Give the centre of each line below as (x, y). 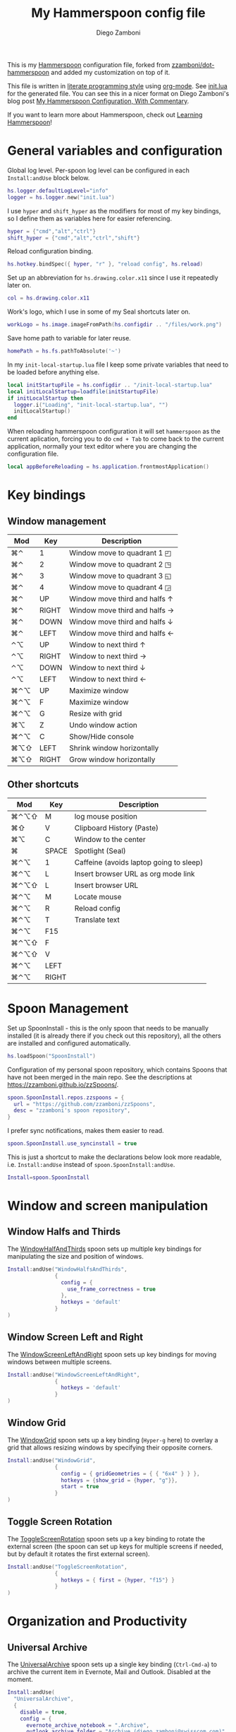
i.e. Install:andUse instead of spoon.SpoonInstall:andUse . (91, 1164)
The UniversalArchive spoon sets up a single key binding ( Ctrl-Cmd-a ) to (112, 1664)
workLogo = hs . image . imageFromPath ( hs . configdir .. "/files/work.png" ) (114, 325)
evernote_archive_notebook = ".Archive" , (88, 1725)
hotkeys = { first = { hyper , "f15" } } (118, 1580)
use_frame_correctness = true (112, 1289)
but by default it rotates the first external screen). (79, 1554)
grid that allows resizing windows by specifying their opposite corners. (110, 1447)
